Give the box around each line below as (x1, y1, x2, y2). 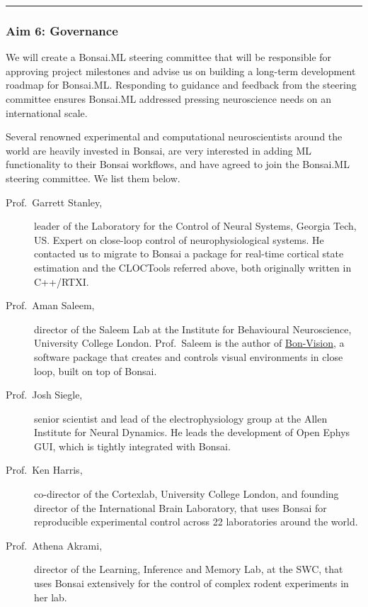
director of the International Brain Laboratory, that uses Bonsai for (34, 500, 327, 515)
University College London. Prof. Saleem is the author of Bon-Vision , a (34, 335, 345, 350)
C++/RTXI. (34, 274, 89, 289)
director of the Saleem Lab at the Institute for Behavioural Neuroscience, (34, 321, 352, 336)
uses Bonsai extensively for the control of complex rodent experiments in (34, 576, 349, 591)
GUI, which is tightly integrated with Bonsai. (34, 438, 231, 453)
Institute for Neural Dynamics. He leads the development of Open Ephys (34, 425, 350, 440)
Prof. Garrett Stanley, (6, 194, 103, 209)
